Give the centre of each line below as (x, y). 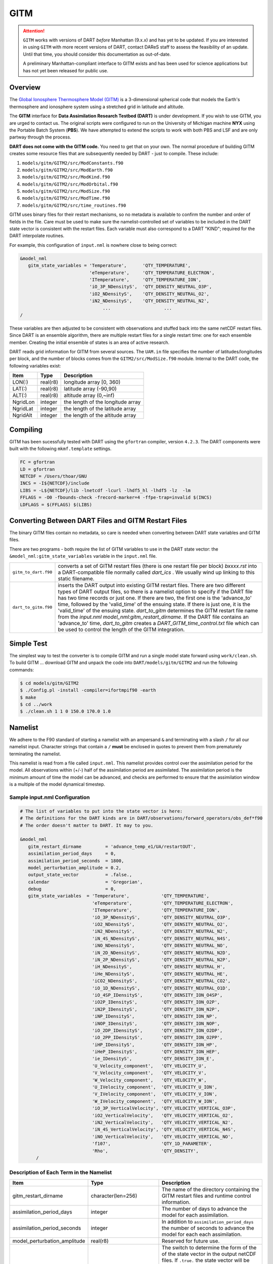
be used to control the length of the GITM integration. (121, 629)
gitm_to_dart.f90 (32, 572)
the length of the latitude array (100, 409)
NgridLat (23, 409)
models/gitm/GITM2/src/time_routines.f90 (74, 205)
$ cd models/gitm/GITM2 (50, 683)
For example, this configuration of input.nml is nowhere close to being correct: (93, 245)
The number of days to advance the (204, 1208)
